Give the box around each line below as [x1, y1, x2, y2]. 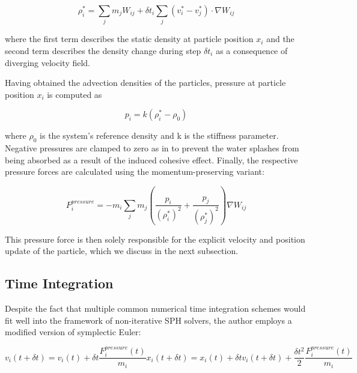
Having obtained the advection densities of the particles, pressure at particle [5, 76, 286, 89]
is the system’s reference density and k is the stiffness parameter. [40, 129, 279, 142]
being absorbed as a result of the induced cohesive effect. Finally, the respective [5, 153, 298, 166]
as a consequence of [216, 44, 288, 56]
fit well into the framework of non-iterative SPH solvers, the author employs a [5, 314, 292, 326]
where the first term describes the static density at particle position [5, 32, 254, 45]
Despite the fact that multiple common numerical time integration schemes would [5, 302, 306, 315]
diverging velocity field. [5, 56, 91, 68]
